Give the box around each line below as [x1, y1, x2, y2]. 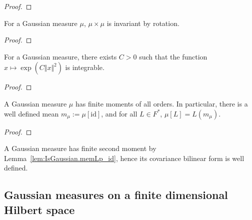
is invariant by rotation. [106, 17, 179, 28]
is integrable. [65, 62, 104, 72]
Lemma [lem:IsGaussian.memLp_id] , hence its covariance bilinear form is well [4, 152, 244, 163]
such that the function [139, 51, 207, 61]
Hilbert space [4, 201, 75, 217]
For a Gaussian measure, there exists [4, 51, 117, 61]
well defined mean [4, 108, 59, 118]
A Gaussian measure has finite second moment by [4, 143, 156, 153]
